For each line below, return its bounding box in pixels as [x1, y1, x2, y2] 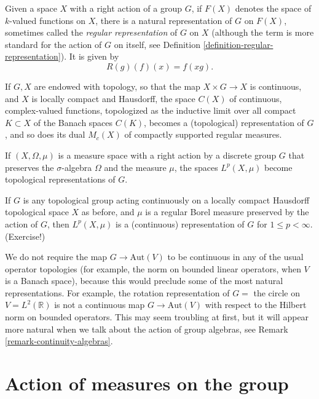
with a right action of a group [69, 2, 182, 14]
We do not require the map [5, 250, 108, 263]
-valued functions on [9, 14, 86, 26]
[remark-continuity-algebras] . [5, 334, 113, 347]
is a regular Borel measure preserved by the [145, 205, 309, 218]
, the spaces [174, 160, 218, 173]
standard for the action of [5, 38, 102, 50]
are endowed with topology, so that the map [34, 79, 200, 92]
